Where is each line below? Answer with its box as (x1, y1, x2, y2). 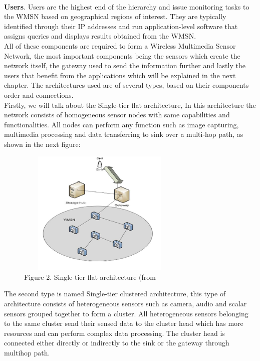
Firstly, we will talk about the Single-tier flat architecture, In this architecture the (4, 99, 256, 110)
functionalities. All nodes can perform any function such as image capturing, (4, 119, 239, 129)
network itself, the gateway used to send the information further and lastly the (4, 60, 245, 71)
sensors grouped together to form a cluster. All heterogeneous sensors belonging (4, 308, 248, 318)
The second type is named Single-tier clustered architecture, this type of (4, 288, 226, 299)
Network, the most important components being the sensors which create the (4, 50, 240, 61)
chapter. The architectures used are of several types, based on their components (4, 80, 249, 90)
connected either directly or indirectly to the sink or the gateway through (4, 337, 229, 348)
